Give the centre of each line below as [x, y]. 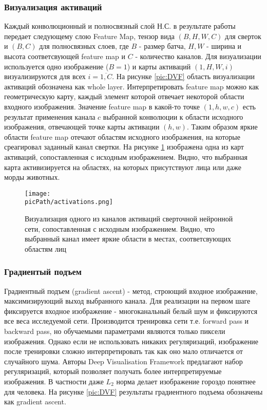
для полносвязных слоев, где [84, 46]
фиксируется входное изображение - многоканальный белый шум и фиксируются [131, 311]
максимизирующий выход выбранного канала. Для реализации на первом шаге [127, 301]
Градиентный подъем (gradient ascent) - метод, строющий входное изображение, [131, 291]
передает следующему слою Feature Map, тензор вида [90, 36]
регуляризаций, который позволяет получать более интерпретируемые [113, 371]
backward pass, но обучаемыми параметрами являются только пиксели [115, 331]
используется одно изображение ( [56, 66]
